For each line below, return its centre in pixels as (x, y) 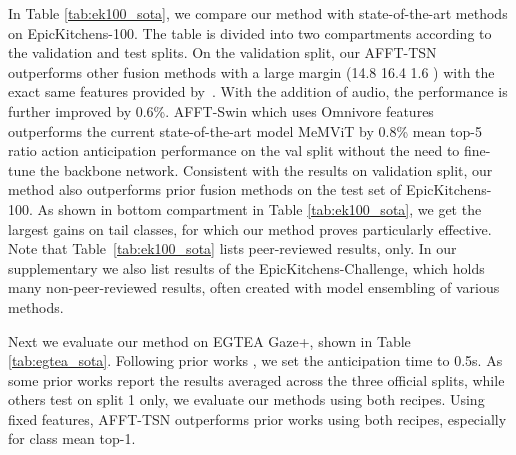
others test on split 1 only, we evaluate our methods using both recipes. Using (246, 399)
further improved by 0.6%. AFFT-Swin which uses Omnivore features (221, 110)
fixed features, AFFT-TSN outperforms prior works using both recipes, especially (257, 418)
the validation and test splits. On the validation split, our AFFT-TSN (222, 52)
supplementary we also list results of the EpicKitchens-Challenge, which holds (246, 267)
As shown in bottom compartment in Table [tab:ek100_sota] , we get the (259, 208)
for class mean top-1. (72, 438)
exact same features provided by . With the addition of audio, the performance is (258, 91)
